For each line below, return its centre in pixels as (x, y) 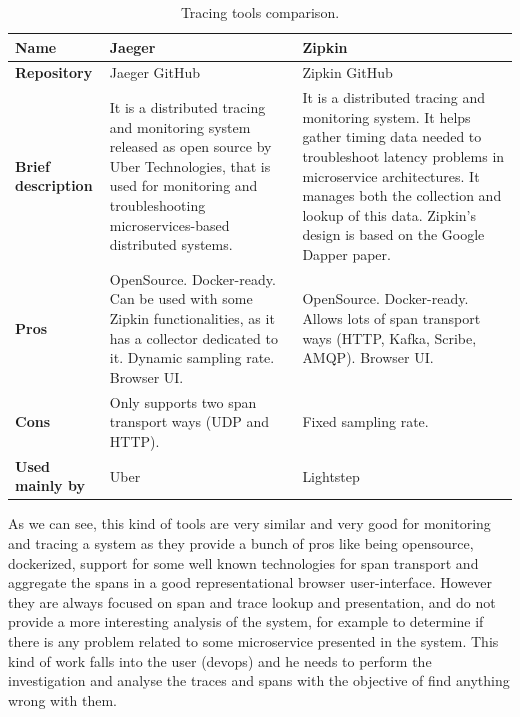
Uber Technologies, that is (190, 165)
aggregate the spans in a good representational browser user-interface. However (250, 582)
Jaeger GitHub (154, 72)
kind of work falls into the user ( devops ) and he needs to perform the (220, 660)
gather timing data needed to (392, 136)
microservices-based (169, 224)
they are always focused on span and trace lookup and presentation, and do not (252, 601)
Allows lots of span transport (391, 318)
